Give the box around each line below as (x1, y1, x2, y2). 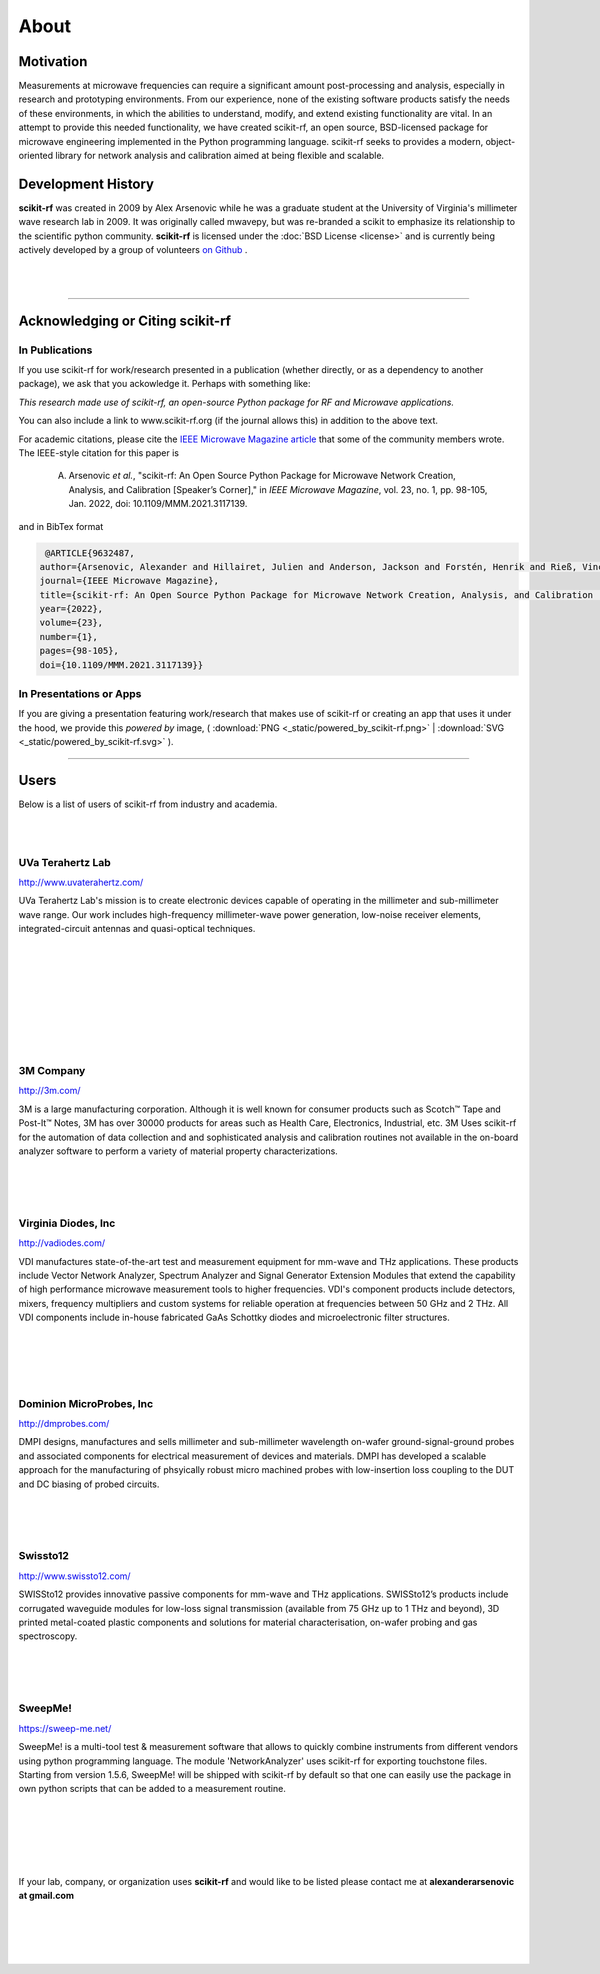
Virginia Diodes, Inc (18, 1216, 116, 1230)
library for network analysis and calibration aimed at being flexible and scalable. (55, 150, 385, 162)
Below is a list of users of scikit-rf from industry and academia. (18, 798, 278, 810)
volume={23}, (39, 617, 104, 629)
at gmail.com (18, 1890, 75, 1902)
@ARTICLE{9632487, (45, 547, 135, 559)
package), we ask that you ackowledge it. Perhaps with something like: (18, 378, 311, 390)
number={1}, (39, 631, 99, 642)
